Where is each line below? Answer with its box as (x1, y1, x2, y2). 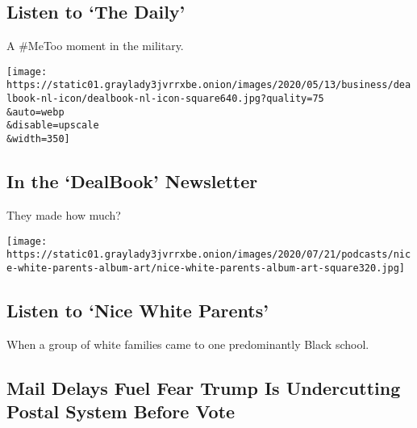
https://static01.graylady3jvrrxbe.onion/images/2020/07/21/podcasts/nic (6, 249, 411, 261)
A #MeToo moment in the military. (6, 37, 184, 54)
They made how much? (6, 206, 121, 223)
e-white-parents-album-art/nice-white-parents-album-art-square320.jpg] (6, 262, 405, 274)
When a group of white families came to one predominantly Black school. (6, 335, 369, 352)
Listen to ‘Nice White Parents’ (6, 297, 269, 322)
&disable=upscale (6, 120, 99, 132)
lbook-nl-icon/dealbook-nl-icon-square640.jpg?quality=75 (6, 93, 324, 105)
